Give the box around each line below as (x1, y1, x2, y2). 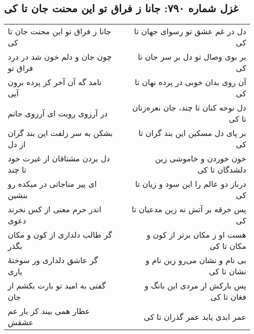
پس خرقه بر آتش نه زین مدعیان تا (131, 203, 246, 215)
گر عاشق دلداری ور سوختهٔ (8, 254, 98, 266)
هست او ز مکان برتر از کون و (147, 229, 246, 241)
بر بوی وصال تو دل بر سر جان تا (138, 51, 246, 63)
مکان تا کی (210, 240, 246, 252)
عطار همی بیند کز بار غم (8, 305, 90, 317)
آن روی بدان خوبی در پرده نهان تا (135, 76, 246, 88)
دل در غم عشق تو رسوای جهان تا (134, 25, 246, 37)
